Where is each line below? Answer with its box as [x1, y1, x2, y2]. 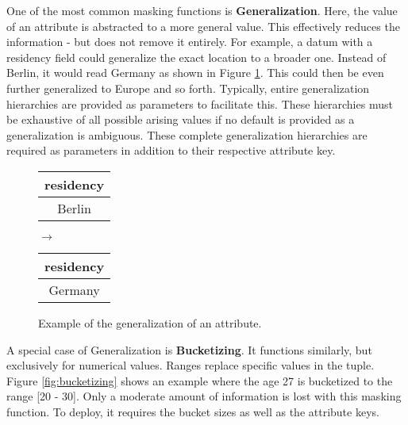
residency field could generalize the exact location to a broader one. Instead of [6, 48, 387, 65]
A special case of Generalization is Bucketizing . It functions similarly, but [6, 341, 372, 358]
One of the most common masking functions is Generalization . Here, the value [6, 2, 398, 18]
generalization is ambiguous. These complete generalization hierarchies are [6, 126, 368, 143]
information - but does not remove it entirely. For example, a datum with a [6, 33, 373, 50]
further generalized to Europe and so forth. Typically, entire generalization [6, 79, 370, 96]
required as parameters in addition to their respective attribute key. [6, 142, 336, 159]
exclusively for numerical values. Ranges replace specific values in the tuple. [6, 357, 375, 373]
